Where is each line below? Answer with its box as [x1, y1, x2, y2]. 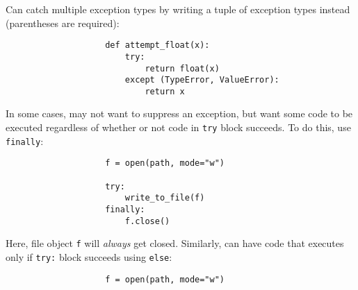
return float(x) [145, 63, 220, 74]
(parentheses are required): [6, 15, 120, 30]
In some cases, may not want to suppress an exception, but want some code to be [6, 106, 353, 121]
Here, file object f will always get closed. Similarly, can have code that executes [6, 236, 344, 250]
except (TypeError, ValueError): [124, 75, 279, 85]
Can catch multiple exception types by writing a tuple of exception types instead [6, 2, 350, 16]
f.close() [124, 216, 170, 226]
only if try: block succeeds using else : [6, 249, 172, 264]
